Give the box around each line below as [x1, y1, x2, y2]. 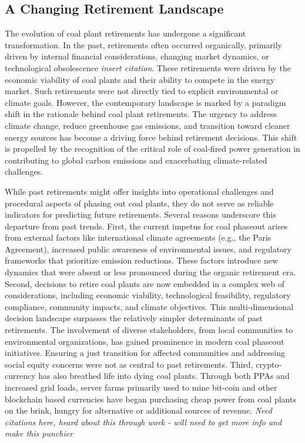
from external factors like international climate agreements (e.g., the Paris [5, 231, 272, 244]
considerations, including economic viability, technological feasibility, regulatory [5, 289, 291, 301]
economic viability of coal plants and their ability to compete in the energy [5, 73, 275, 85]
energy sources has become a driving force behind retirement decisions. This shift [5, 131, 297, 143]
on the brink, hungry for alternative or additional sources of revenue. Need [5, 404, 272, 417]
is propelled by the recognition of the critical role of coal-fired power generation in [5, 142, 300, 155]
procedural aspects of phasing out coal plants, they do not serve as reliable [5, 196, 274, 209]
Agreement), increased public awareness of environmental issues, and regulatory [5, 242, 291, 255]
